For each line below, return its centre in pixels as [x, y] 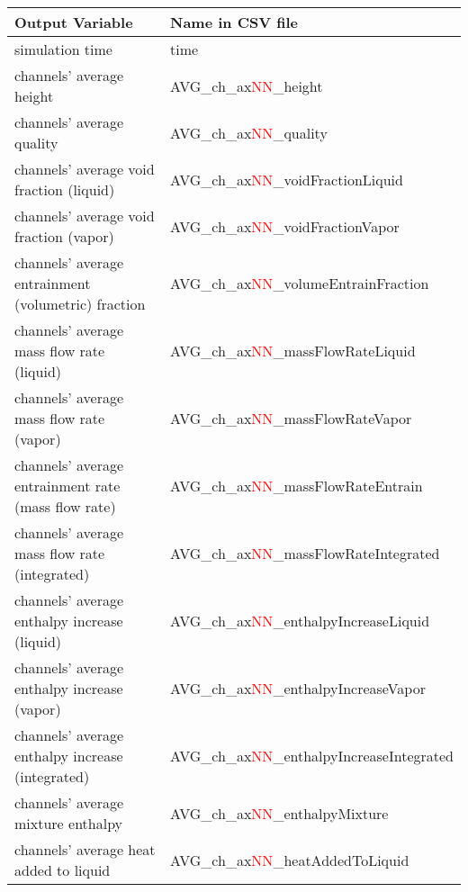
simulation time [63, 49]
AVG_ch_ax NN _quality [249, 132]
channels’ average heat [85, 849]
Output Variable [74, 22]
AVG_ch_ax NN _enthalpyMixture [279, 813]
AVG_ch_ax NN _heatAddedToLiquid [290, 860]
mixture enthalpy [69, 823]
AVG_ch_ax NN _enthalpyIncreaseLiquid [300, 621]
